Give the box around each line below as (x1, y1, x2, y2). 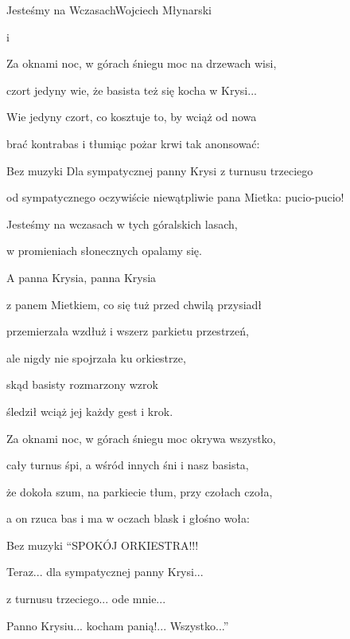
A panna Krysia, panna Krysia (6, 269, 157, 285)
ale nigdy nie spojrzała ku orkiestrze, (6, 349, 186, 366)
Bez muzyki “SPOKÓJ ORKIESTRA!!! (6, 536, 199, 553)
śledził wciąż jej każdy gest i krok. (6, 402, 173, 419)
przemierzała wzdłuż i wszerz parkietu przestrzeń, (6, 323, 249, 339)
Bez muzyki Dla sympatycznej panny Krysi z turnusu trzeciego (6, 162, 313, 178)
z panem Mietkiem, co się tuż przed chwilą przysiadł (6, 296, 262, 312)
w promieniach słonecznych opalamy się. (6, 242, 202, 259)
